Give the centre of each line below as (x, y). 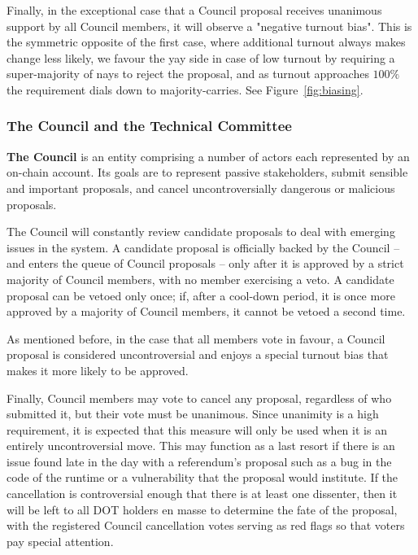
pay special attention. (60, 541)
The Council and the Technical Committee (149, 126)
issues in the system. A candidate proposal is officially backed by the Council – (203, 247)
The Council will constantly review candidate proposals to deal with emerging (201, 232)
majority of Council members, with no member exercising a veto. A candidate (200, 279)
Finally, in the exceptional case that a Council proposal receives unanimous (194, 10)
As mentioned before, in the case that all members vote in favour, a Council (196, 338)
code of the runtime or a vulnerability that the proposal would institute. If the (202, 477)
